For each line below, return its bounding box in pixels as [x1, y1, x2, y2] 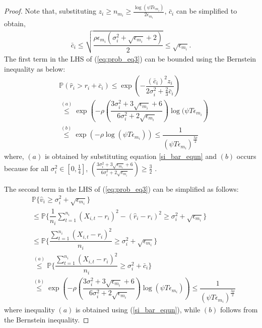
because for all [4, 162, 49, 173]
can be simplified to [176, 6, 237, 16]
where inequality [4, 304, 55, 315]
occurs [236, 151, 256, 161]
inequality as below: [4, 63, 65, 74]
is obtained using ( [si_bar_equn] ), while [75, 304, 201, 315]
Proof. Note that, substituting [4, 6, 96, 16]
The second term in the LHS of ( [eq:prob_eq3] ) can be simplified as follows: [4, 183, 239, 194]
